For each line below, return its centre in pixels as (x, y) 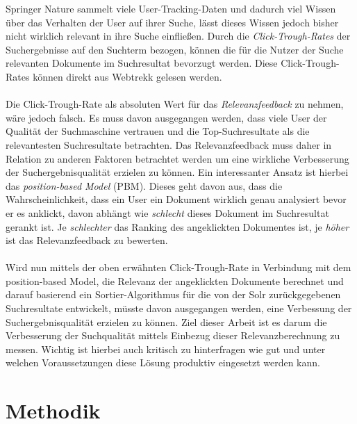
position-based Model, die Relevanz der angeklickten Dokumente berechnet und (175, 280)
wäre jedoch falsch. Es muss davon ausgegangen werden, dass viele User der (166, 117)
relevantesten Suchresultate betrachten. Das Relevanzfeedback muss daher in (169, 144)
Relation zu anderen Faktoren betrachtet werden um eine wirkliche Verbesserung (177, 158)
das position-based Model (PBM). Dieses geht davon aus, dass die (144, 185)
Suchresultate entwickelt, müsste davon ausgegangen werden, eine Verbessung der (179, 308)
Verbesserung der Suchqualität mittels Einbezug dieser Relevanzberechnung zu (173, 335)
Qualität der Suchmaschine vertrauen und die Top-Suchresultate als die (158, 131)
